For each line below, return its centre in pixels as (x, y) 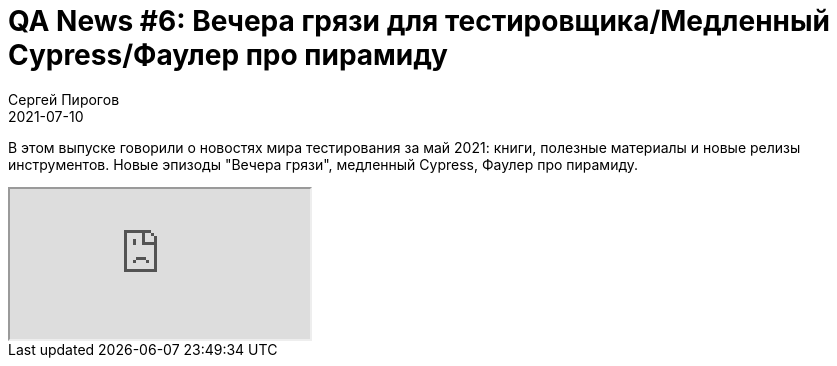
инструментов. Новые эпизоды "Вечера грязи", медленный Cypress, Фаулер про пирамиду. (323, 164)
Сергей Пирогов (64, 99)
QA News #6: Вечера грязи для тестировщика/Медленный (419, 21)
